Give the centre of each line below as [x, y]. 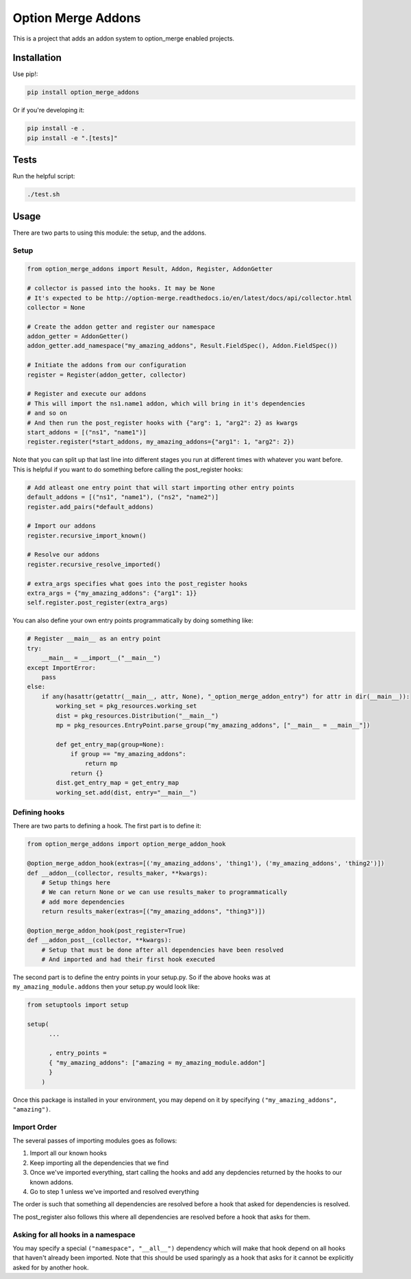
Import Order [35, 1127]
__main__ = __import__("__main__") [101, 658]
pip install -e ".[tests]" [72, 138]
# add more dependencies [83, 902]
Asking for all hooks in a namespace [74, 1234]
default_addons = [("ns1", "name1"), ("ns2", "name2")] [123, 497]
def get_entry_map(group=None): [110, 744]
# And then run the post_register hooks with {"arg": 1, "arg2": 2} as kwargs [162, 423]
